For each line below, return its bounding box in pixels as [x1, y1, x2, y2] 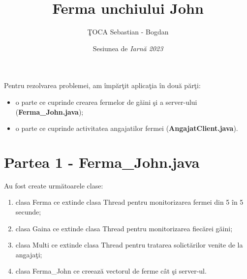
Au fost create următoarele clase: [4, 180, 103, 190]
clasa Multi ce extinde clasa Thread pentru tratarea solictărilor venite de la [15, 240, 243, 250]
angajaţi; [15, 249, 42, 259]
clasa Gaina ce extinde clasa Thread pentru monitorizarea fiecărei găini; [15, 223, 233, 233]
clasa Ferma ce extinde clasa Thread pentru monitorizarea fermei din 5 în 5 [15, 197, 244, 207]
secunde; [15, 207, 41, 217]
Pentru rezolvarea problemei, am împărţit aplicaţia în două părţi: [4, 80, 201, 91]
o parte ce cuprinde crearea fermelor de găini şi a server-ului [15, 96, 197, 107]
